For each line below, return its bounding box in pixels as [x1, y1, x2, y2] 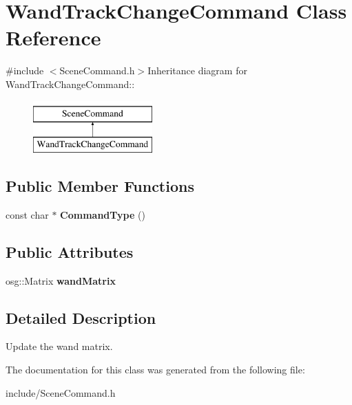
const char [6, 207, 49, 221]
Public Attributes [6, 241, 134, 262]
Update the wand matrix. [6, 339, 113, 353]
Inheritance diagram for [147, 63, 247, 78]
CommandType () [60, 207, 145, 221]
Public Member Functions [6, 175, 194, 197]
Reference [6, 23, 101, 52]
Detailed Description [6, 307, 156, 328]
